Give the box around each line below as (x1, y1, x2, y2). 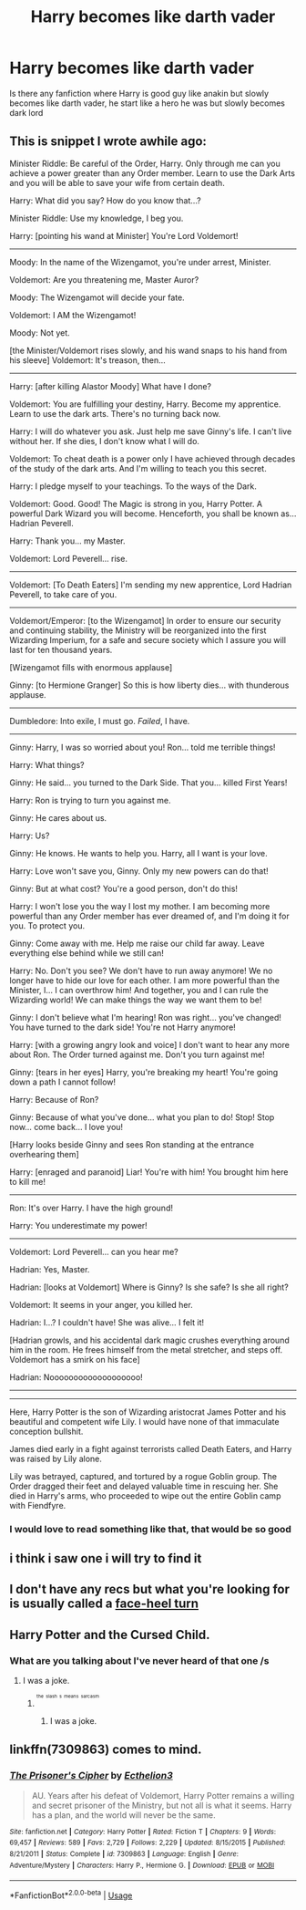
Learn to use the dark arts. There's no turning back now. (9, 408, 221, 419)
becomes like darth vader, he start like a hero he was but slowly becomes (9, 98, 285, 109)
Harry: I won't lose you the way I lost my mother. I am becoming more (9, 900, 270, 911)
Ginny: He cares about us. (9, 812, 107, 823)
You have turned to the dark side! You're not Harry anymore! (9, 1022, 237, 1033)
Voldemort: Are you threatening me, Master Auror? (9, 274, 199, 285)
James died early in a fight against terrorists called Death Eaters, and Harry (9, 1443, 292, 1454)
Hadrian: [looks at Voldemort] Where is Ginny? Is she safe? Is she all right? (9, 1282, 289, 1292)
